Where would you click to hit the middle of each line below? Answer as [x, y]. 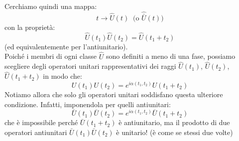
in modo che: [62, 76]
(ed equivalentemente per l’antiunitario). [66, 46]
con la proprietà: [30, 27]
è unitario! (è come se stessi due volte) [175, 132]
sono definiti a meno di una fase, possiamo [171, 56]
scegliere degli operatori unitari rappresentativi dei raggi [90, 66]
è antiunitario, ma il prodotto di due [174, 122]
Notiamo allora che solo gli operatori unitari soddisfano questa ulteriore [114, 94]
